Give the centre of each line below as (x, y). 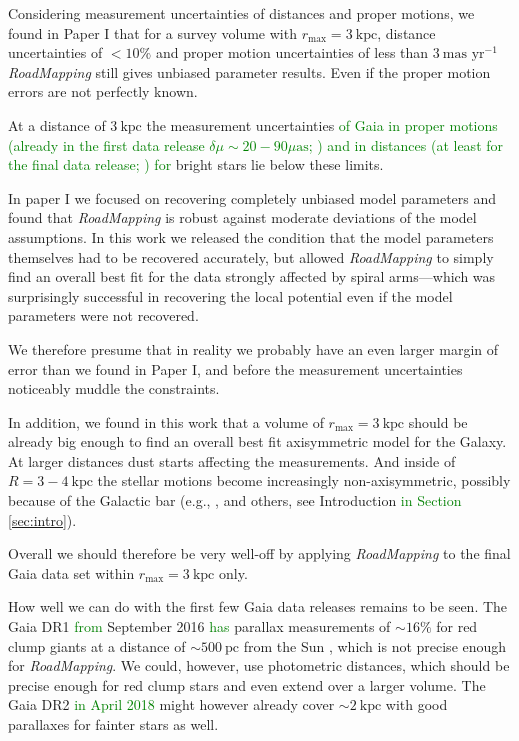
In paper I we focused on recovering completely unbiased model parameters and (252, 197)
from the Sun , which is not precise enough (375, 645)
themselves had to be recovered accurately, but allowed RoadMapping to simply (251, 256)
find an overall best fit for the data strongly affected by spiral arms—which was (252, 276)
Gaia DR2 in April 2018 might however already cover (171, 704)
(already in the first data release (106, 144)
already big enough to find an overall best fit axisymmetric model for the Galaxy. (257, 441)
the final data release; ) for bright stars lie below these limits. (196, 164)
